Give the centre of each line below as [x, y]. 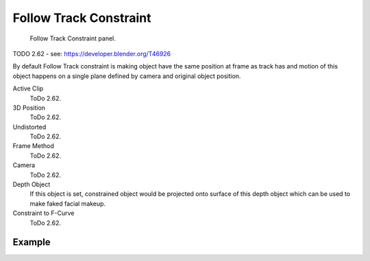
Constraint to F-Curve [44, 213]
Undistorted [29, 127]
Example [32, 242]
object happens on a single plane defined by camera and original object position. [127, 76]
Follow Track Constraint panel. [73, 38]
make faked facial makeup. [68, 203]
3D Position [29, 108]
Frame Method [33, 146]
